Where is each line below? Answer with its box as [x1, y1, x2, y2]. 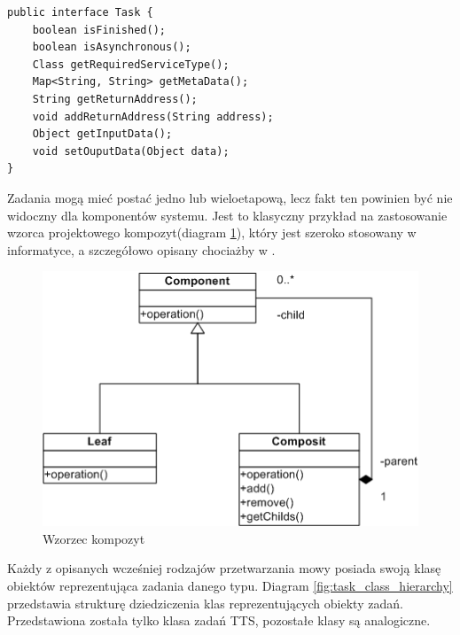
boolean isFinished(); [32, 23, 166, 36]
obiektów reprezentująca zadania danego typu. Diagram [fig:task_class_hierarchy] [7, 577, 453, 595]
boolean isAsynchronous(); [32, 41, 191, 54]
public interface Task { [7, 6, 153, 19]
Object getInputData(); [32, 128, 173, 141]
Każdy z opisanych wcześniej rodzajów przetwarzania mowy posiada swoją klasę [7, 559, 441, 577]
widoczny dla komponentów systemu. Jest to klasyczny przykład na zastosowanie [7, 205, 448, 224]
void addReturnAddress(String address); [32, 110, 274, 123]
